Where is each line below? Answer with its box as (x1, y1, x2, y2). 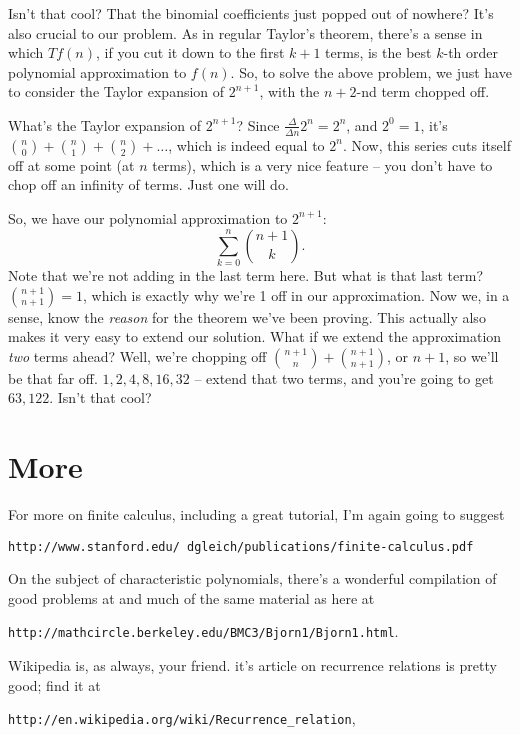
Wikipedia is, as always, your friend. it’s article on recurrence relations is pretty (8, 655, 497, 676)
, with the (259, 81, 320, 102)
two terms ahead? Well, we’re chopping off (8, 345, 267, 366)
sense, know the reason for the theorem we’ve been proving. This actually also (8, 306, 486, 327)
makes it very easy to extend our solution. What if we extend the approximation (8, 326, 502, 347)
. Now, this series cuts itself (342, 134, 511, 155)
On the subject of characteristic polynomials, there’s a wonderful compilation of (8, 568, 497, 589)
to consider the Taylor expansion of (8, 81, 225, 102)
